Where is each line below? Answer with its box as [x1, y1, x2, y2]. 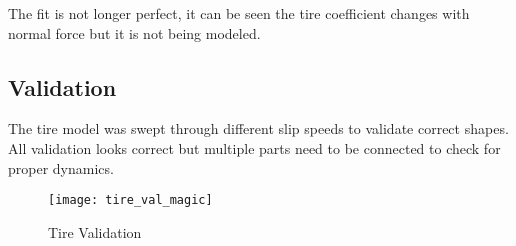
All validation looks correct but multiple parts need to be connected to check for [8, 137, 501, 158]
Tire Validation [48, 221, 142, 242]
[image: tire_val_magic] [48, 193, 213, 208]
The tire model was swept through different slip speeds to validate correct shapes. [8, 118, 509, 139]
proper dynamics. [8, 157, 114, 178]
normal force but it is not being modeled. [8, 22, 261, 43]
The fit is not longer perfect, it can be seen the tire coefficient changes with [8, 3, 470, 23]
